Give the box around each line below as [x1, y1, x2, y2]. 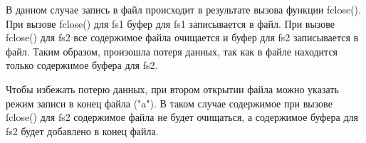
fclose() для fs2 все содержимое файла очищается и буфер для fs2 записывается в [6, 30, 359, 45]
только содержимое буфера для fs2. [6, 58, 158, 73]
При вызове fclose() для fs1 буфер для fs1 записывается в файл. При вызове [6, 16, 335, 31]
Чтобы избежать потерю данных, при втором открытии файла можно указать [6, 81, 339, 96]
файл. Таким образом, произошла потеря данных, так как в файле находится [6, 43, 338, 58]
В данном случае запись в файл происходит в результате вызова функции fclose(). [6, 2, 361, 16]
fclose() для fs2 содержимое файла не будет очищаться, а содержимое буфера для [6, 110, 358, 125]
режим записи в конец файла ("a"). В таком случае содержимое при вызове [6, 95, 333, 110]
